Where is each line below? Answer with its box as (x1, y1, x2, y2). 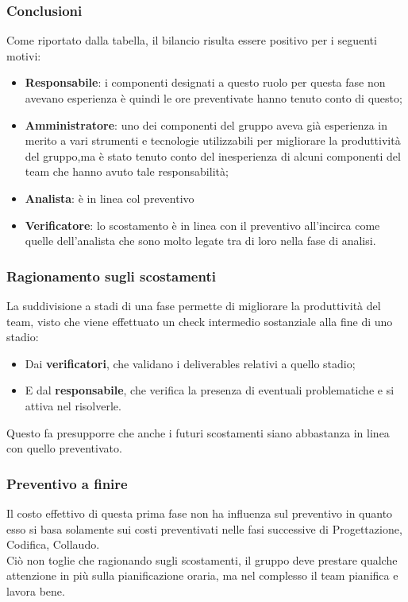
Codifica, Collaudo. (6, 536, 100, 553)
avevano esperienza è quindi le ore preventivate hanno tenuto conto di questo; (25, 90, 402, 106)
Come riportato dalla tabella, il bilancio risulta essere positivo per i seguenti (6, 32, 377, 49)
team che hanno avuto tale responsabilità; (25, 163, 229, 180)
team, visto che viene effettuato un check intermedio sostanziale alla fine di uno (6, 313, 393, 329)
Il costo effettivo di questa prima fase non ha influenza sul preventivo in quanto (6, 504, 393, 521)
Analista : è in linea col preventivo (25, 189, 194, 206)
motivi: (6, 47, 41, 64)
